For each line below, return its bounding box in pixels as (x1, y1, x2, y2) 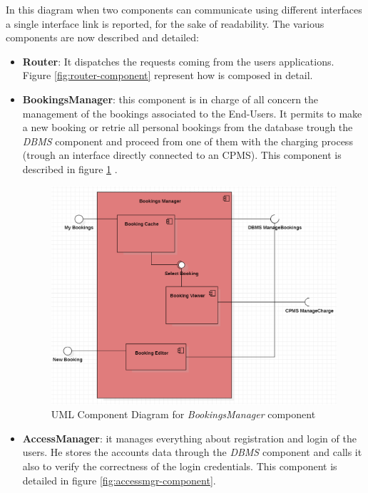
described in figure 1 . (22, 161, 118, 176)
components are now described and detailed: (6, 30, 199, 45)
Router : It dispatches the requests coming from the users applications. (22, 53, 334, 68)
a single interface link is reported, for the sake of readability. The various (6, 16, 324, 31)
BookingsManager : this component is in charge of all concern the (22, 91, 319, 106)
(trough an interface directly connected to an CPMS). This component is (22, 147, 342, 162)
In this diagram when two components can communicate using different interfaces (6, 2, 362, 16)
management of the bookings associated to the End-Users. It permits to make (22, 105, 362, 120)
